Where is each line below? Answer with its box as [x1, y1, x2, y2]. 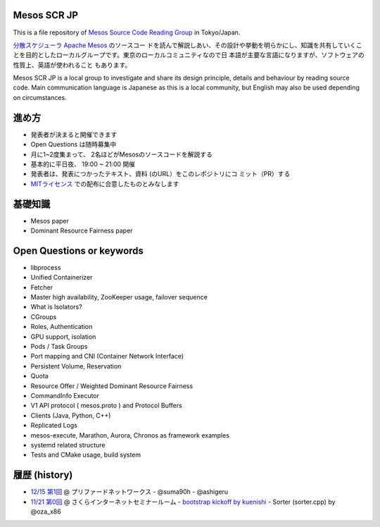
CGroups [30, 312, 57, 321]
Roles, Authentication [30, 323, 93, 331]
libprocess [30, 263, 61, 271]
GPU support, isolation [30, 332, 96, 341]
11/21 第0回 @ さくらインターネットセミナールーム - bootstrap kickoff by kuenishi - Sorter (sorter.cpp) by [30, 497, 336, 506]
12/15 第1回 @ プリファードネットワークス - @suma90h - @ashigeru [30, 488, 229, 496]
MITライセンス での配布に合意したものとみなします [30, 180, 179, 188]
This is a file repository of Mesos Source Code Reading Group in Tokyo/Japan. [13, 28, 241, 37]
